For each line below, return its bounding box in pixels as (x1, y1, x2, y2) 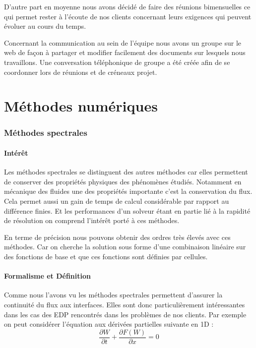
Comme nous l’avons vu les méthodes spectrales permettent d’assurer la (4, 290, 223, 300)
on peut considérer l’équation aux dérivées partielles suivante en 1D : (4, 319, 214, 329)
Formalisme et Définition (4, 271, 91, 281)
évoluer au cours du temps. (4, 21, 86, 31)
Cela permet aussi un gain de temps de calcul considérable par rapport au (4, 195, 229, 206)
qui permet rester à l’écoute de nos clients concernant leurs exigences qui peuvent (4, 11, 252, 21)
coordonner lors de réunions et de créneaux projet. (4, 66, 157, 77)
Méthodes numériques (4, 96, 158, 116)
